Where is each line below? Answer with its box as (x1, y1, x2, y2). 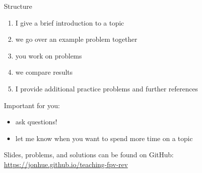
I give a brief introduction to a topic (15, 17, 124, 28)
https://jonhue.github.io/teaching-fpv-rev (4, 159, 128, 169)
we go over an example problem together (15, 34, 137, 44)
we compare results (15, 67, 73, 77)
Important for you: (4, 100, 60, 110)
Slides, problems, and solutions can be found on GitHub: (4, 149, 174, 160)
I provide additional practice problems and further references (15, 83, 198, 93)
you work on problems (15, 50, 82, 60)
